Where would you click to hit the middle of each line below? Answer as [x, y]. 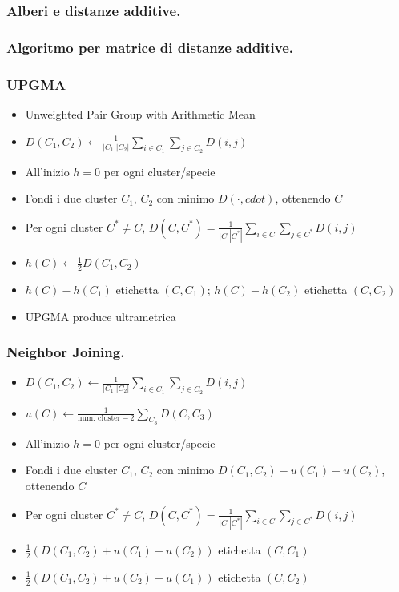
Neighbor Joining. [66, 352]
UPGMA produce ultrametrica [101, 316]
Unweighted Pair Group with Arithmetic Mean [140, 113]
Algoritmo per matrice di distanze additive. [150, 47]
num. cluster [99, 419]
